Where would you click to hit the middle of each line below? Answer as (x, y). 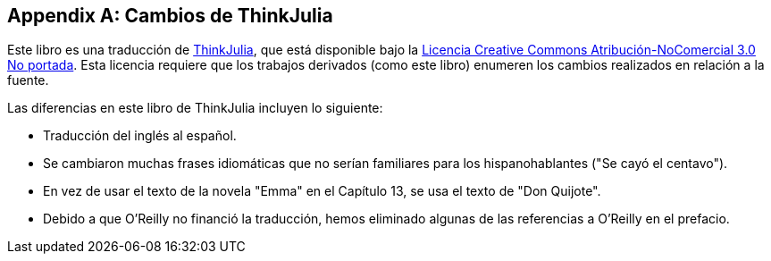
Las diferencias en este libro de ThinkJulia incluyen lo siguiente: (195, 108)
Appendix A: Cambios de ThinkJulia (170, 16)
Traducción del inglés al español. (140, 136)
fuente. (28, 80)
